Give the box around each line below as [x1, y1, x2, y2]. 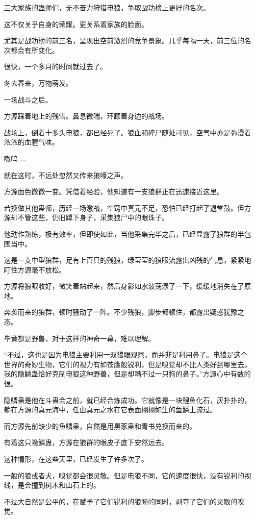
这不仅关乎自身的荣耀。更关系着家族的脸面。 [4, 19, 148, 29]
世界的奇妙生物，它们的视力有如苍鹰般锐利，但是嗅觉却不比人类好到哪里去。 [4, 359, 251, 369]
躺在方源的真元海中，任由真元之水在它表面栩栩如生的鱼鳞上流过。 [4, 404, 217, 415]
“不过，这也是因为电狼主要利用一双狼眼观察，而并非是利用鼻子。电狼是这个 [4, 349, 248, 360]
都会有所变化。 [10, 45, 59, 55]
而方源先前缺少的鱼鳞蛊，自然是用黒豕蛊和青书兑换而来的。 [4, 420, 196, 431]
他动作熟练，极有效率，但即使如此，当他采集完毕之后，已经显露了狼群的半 [4, 228, 244, 239]
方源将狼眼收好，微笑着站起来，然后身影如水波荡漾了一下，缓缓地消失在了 [4, 281, 244, 291]
